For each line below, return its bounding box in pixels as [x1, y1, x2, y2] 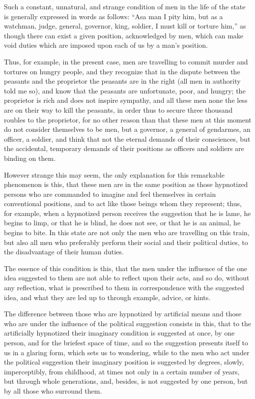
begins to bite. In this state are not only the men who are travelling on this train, [4, 227, 250, 238]
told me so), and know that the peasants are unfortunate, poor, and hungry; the [4, 85, 246, 95]
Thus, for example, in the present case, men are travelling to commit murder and [4, 56, 248, 66]
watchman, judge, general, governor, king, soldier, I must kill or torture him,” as [4, 21, 246, 31]
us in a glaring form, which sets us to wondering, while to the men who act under [4, 347, 250, 357]
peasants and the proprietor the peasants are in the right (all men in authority [4, 76, 241, 86]
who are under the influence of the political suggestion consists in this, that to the [4, 318, 251, 328]
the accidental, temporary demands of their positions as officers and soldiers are [4, 143, 244, 153]
